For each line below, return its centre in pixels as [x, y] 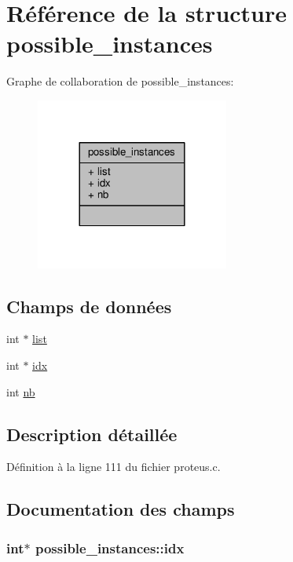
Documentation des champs [121, 509]
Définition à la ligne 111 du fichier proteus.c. [114, 467]
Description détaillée [92, 434]
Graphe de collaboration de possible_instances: [120, 81]
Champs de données [89, 306]
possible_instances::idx [110, 547]
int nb [21, 391]
